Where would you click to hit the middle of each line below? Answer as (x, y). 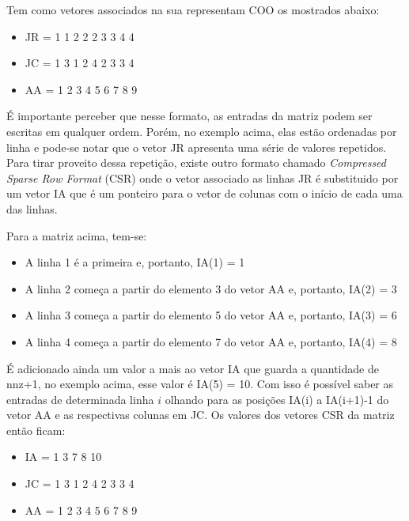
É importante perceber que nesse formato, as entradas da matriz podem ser (189, 116)
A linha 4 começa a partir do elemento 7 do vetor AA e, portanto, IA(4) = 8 (211, 341)
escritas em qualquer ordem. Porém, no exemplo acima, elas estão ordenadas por (202, 131)
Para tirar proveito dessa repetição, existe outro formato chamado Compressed (196, 162)
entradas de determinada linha (80, 399)
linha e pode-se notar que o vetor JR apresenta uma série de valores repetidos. (197, 147)
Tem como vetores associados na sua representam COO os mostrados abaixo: (193, 9)
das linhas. (32, 208)
